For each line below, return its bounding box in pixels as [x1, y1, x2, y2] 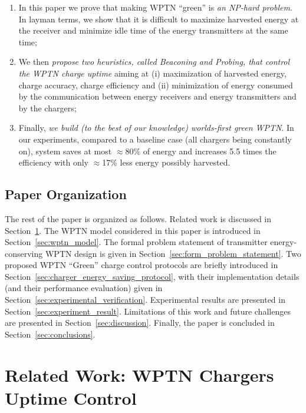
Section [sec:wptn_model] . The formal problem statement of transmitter [5, 236, 268, 248]
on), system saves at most [18, 144, 112, 157]
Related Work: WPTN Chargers [5, 362, 274, 386]
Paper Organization [5, 185, 127, 203]
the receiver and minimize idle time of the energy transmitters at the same [18, 24, 288, 37]
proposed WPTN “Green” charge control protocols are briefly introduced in [5, 259, 278, 271]
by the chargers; [18, 101, 77, 114]
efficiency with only [18, 156, 89, 168]
